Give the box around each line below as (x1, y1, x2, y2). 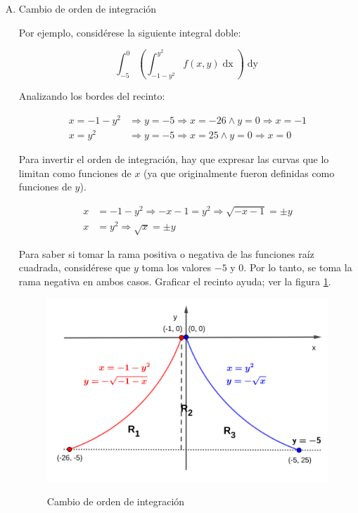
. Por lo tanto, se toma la (243, 260, 352, 275)
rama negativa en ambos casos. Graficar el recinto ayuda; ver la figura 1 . (18, 273, 331, 288)
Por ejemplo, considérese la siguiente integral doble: (18, 25, 241, 39)
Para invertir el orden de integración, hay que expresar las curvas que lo (18, 152, 329, 167)
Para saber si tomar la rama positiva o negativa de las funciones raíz (18, 246, 314, 261)
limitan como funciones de (18, 165, 132, 180)
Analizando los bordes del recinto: (18, 89, 165, 103)
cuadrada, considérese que (18, 260, 131, 275)
